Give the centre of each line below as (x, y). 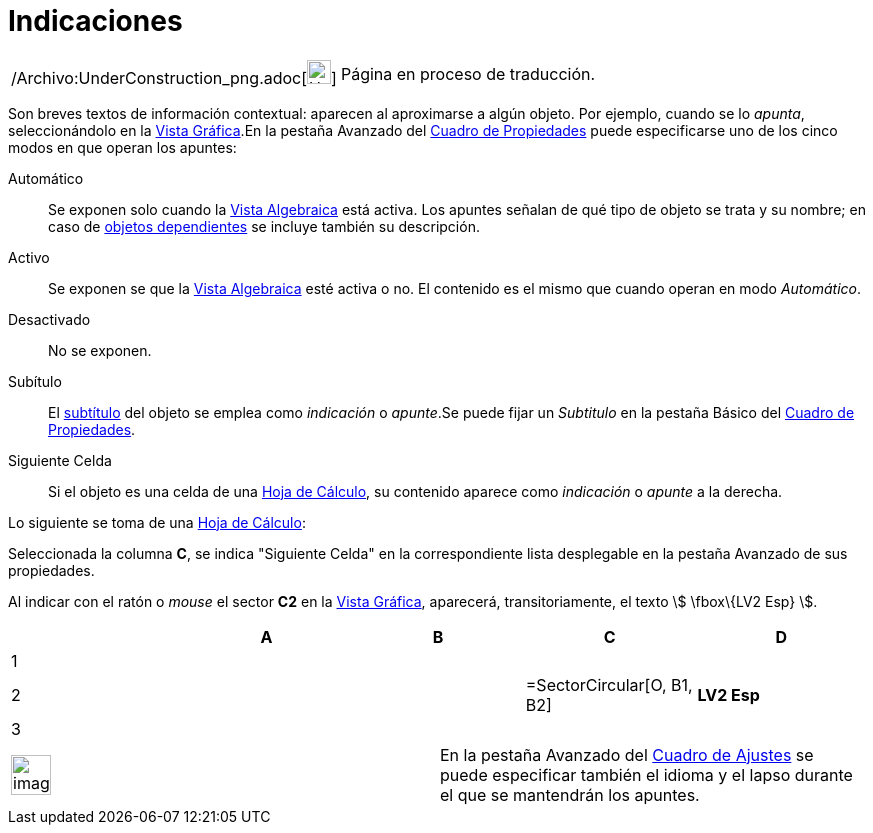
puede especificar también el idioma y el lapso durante (646, 774)
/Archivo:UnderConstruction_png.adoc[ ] (174, 77)
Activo (29, 257)
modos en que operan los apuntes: (122, 147)
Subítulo (35, 381)
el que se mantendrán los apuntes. (570, 794)
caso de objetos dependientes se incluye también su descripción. (264, 226)
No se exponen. (100, 350)
